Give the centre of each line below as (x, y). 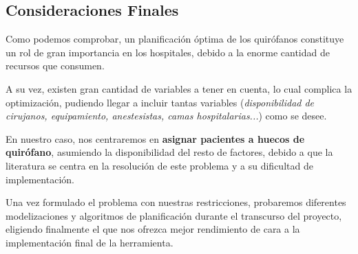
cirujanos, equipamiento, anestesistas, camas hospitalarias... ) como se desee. (166, 116)
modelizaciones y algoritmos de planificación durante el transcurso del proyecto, (174, 215)
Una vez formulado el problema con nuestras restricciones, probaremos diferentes (176, 202)
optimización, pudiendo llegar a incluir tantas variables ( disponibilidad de (160, 102)
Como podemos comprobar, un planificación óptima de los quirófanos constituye (175, 39)
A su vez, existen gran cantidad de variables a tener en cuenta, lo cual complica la (179, 88)
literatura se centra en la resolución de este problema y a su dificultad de (159, 165)
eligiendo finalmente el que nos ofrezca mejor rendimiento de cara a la (153, 229)
